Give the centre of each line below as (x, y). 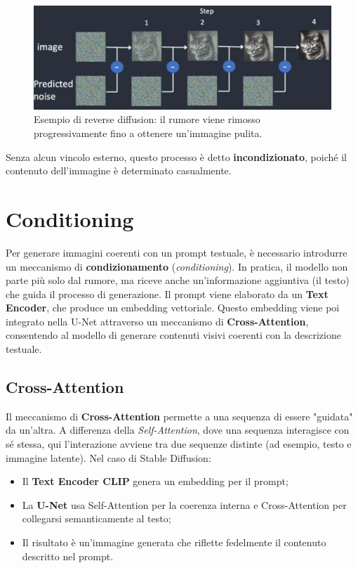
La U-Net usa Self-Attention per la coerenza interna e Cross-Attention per (184, 504)
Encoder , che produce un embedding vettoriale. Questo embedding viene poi (173, 308)
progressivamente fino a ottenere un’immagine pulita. (148, 133)
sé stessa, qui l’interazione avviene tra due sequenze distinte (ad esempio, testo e (179, 444)
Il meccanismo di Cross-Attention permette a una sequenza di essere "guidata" (179, 416)
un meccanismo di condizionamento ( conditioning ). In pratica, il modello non (177, 266)
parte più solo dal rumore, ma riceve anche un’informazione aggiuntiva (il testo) (178, 280)
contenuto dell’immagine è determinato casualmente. (119, 170)
